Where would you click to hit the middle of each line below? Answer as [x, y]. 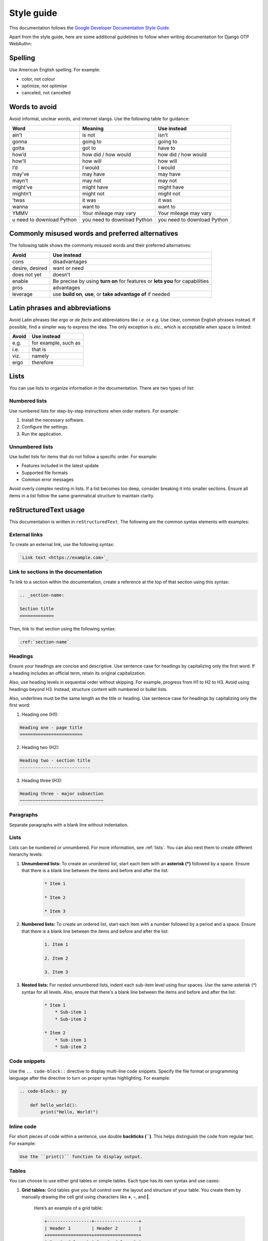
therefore [42, 362]
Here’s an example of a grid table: [68, 1208]
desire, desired [30, 268]
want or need [68, 268]
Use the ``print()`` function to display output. [81, 1156]
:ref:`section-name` [44, 642]
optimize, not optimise [44, 86]
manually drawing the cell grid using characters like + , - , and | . [86, 1197]
